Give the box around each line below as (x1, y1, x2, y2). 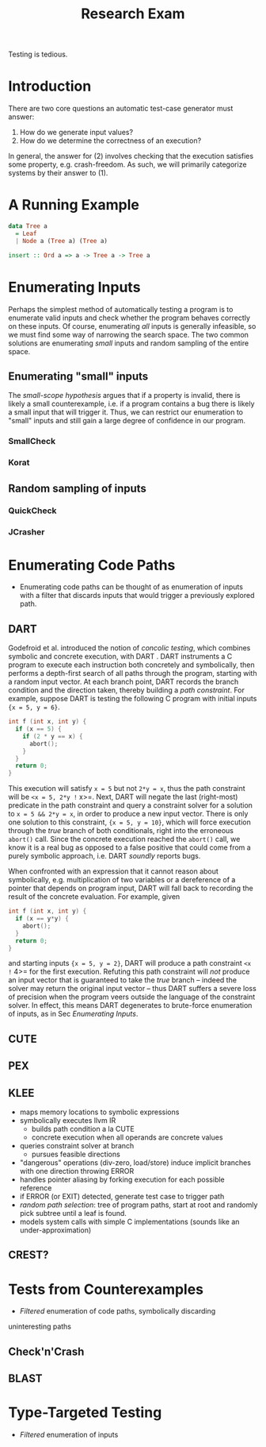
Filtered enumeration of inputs (19, 1430, 119, 1440)
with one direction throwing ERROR (19, 1166, 135, 1175)
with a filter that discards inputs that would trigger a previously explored (19, 591, 255, 600)
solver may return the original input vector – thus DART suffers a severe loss (8, 984, 257, 994)
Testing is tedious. (8, 49, 68, 60)
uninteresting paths (8, 1322, 71, 1331)
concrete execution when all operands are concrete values (31, 1133, 223, 1142)
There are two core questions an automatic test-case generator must (8, 104, 234, 114)
